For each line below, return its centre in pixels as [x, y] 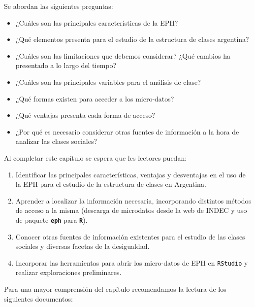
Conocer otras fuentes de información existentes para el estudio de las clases [130, 236]
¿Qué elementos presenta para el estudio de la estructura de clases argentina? [132, 39]
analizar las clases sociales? [56, 141]
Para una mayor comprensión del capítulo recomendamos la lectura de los [115, 289]
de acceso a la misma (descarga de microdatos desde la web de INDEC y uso [131, 210]
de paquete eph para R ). [51, 220]
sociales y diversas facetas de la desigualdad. [82, 246]
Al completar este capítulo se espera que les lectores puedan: [96, 157]
